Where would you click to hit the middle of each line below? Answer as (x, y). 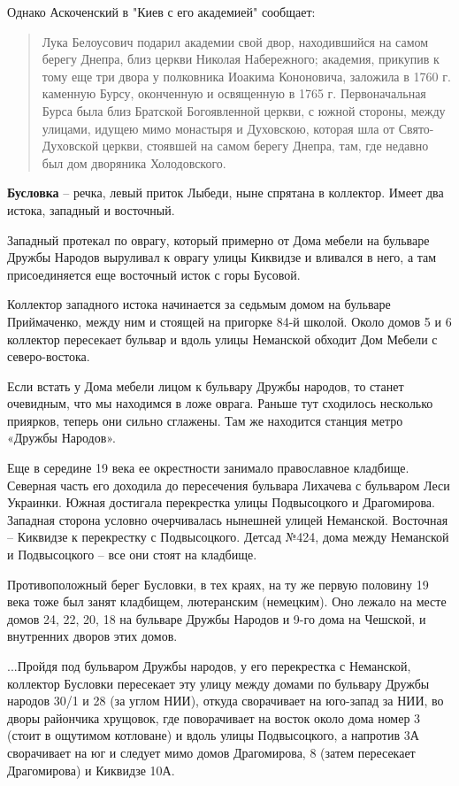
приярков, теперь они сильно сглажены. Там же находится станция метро (205, 420)
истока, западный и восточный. (91, 209)
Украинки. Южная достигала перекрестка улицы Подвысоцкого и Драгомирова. (221, 502)
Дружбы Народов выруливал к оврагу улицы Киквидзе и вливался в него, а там (222, 257)
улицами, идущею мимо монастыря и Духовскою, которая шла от (218, 128)
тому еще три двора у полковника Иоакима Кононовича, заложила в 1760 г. (246, 76)
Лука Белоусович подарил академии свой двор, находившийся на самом (235, 41)
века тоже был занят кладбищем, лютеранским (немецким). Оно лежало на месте (227, 601)
